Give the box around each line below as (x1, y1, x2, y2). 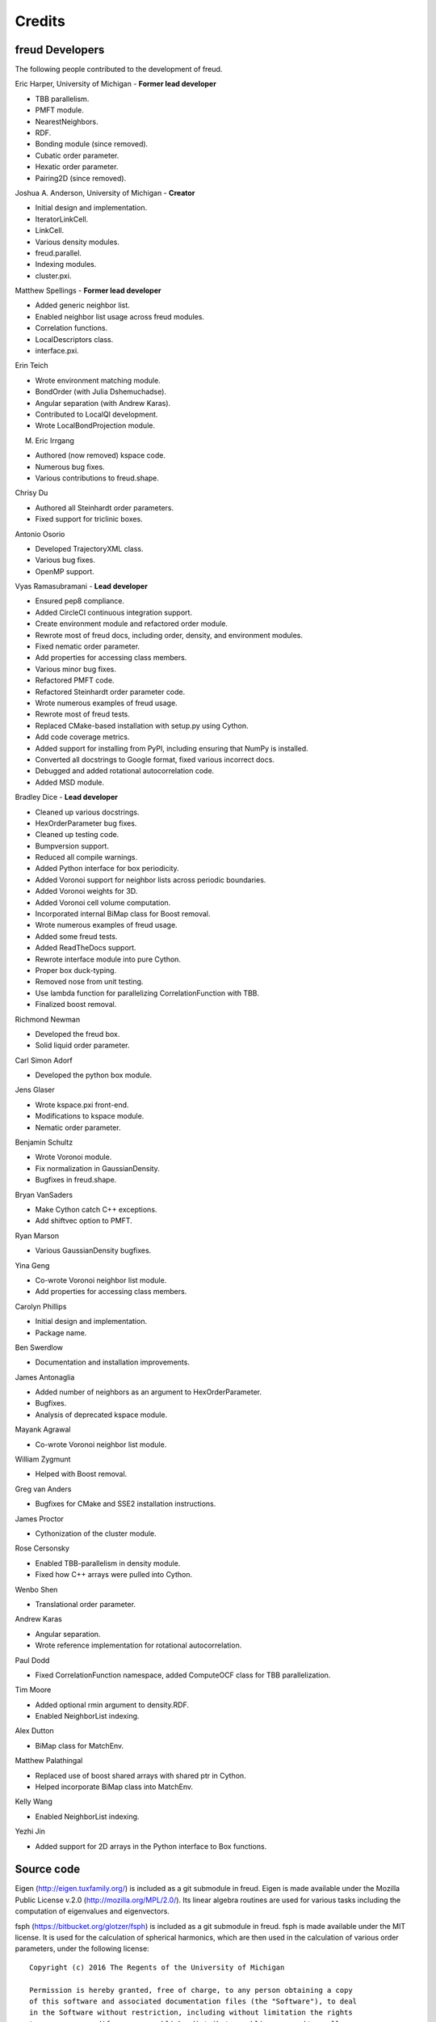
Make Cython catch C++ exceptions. (35, 1205, 157, 1214)
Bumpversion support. (35, 841, 109, 851)
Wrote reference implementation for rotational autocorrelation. (35, 1640, 242, 1650)
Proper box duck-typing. (35, 965, 117, 975)
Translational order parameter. (35, 1599, 136, 1609)
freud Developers (15, 43, 105, 57)
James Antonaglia (15, 1372, 75, 1382)
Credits (15, 12, 66, 30)
